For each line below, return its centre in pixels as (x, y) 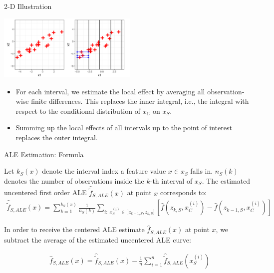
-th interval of (171, 180)
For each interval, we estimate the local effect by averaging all (110, 91)
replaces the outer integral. (57, 137)
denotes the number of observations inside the (74, 180)
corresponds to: (184, 192)
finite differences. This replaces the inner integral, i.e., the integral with (140, 101)
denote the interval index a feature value (104, 171)
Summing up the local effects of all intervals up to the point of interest (124, 128)
